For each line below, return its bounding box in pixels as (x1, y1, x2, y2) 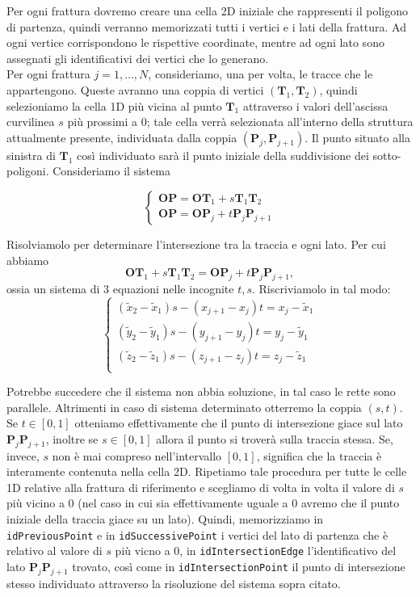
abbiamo (6, 251, 49, 268)
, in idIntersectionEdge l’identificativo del (179, 542, 397, 559)
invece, (6, 447, 40, 464)
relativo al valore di (6, 542, 103, 559)
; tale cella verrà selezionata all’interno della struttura (146, 113, 414, 130)
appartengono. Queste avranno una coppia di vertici (6, 81, 264, 98)
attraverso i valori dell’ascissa (242, 97, 388, 114)
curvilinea (6, 113, 55, 130)
